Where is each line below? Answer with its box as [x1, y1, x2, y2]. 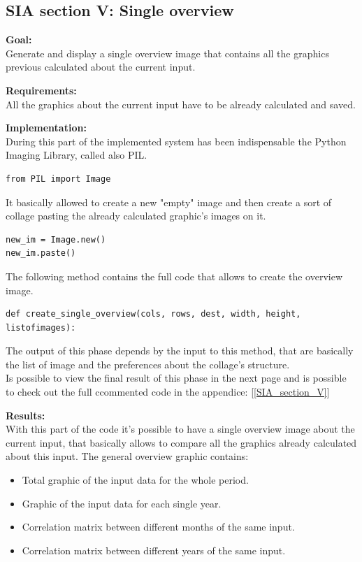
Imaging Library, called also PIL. [6, 147, 147, 162]
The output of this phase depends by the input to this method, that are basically [6, 343, 354, 358]
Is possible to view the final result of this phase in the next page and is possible [6, 370, 347, 385]
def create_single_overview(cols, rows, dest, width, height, [6, 309, 301, 319]
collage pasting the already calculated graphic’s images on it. [6, 208, 266, 223]
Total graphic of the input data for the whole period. [22, 473, 249, 487]
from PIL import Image [6, 173, 111, 184]
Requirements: [6, 82, 77, 97]
